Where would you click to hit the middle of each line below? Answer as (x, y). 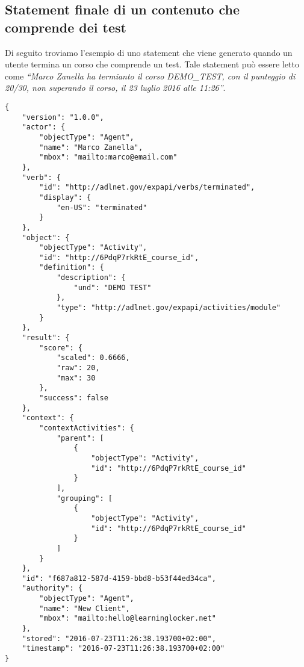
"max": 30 (76, 378)
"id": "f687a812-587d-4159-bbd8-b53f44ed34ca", (119, 578)
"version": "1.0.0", (63, 117)
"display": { (65, 197)
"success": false (74, 398)
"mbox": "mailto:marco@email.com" (108, 157)
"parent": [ (80, 438)
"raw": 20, (78, 368)
